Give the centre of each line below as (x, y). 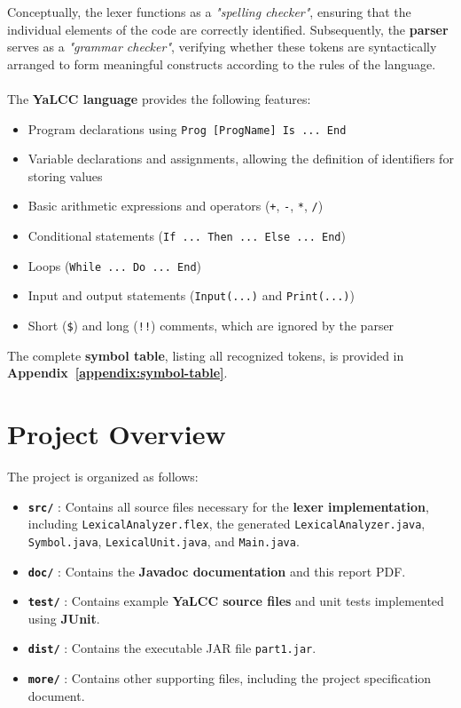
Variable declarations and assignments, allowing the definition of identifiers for (241, 159)
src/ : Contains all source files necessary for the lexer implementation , (228, 506)
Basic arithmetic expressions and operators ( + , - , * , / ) (176, 206)
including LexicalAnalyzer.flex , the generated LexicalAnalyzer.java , (227, 524)
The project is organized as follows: (103, 476)
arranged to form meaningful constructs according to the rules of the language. (222, 64)
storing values (65, 175)
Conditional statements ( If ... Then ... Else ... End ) (187, 236)
